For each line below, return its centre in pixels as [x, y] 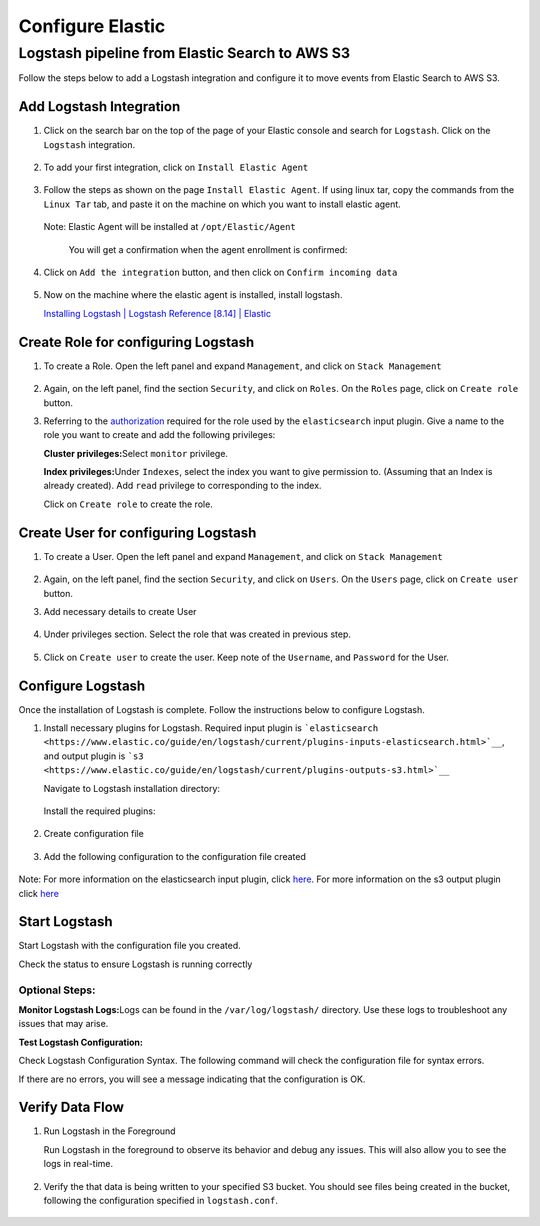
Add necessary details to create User [120, 611]
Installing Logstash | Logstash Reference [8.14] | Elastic [157, 313]
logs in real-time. [78, 1164]
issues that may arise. [63, 1024]
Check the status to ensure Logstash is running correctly [135, 964]
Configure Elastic [92, 26]
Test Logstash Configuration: [81, 1042]
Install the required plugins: [99, 811]
